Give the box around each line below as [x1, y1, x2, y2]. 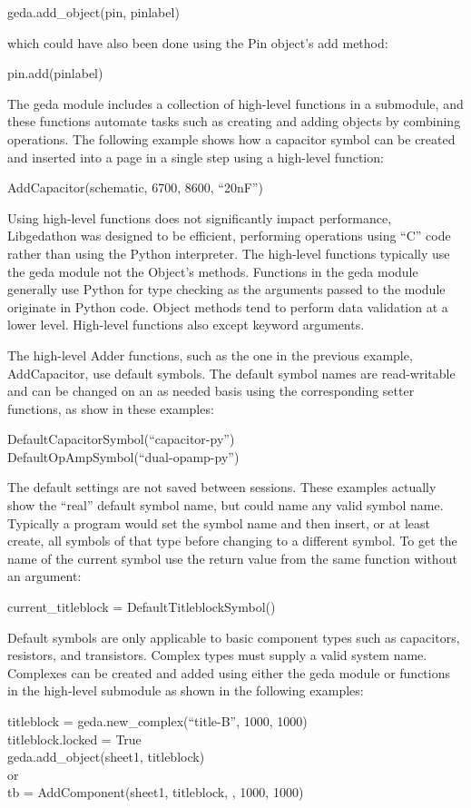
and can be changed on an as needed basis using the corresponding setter [7, 381, 415, 400]
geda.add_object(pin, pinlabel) [7, 3, 180, 21]
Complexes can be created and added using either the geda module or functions [7, 663, 451, 682]
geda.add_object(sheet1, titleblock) [7, 747, 205, 766]
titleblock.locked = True [7, 729, 142, 748]
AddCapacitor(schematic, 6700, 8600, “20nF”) [7, 178, 263, 197]
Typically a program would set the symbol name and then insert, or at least [7, 513, 430, 532]
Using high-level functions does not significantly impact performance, [7, 208, 392, 227]
